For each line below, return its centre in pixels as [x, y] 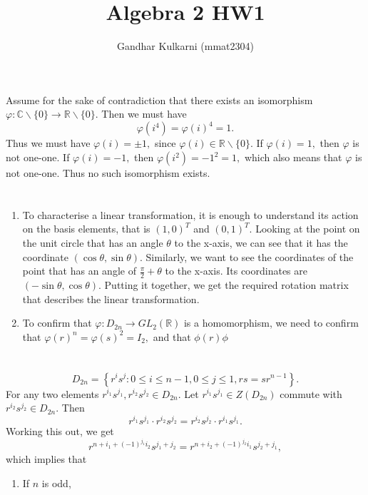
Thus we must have [48, 143]
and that [172, 336]
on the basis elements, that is [86, 229]
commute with [311, 393]
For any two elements [52, 393]
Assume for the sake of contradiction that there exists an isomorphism [159, 99]
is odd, [56, 483]
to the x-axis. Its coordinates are [236, 271]
